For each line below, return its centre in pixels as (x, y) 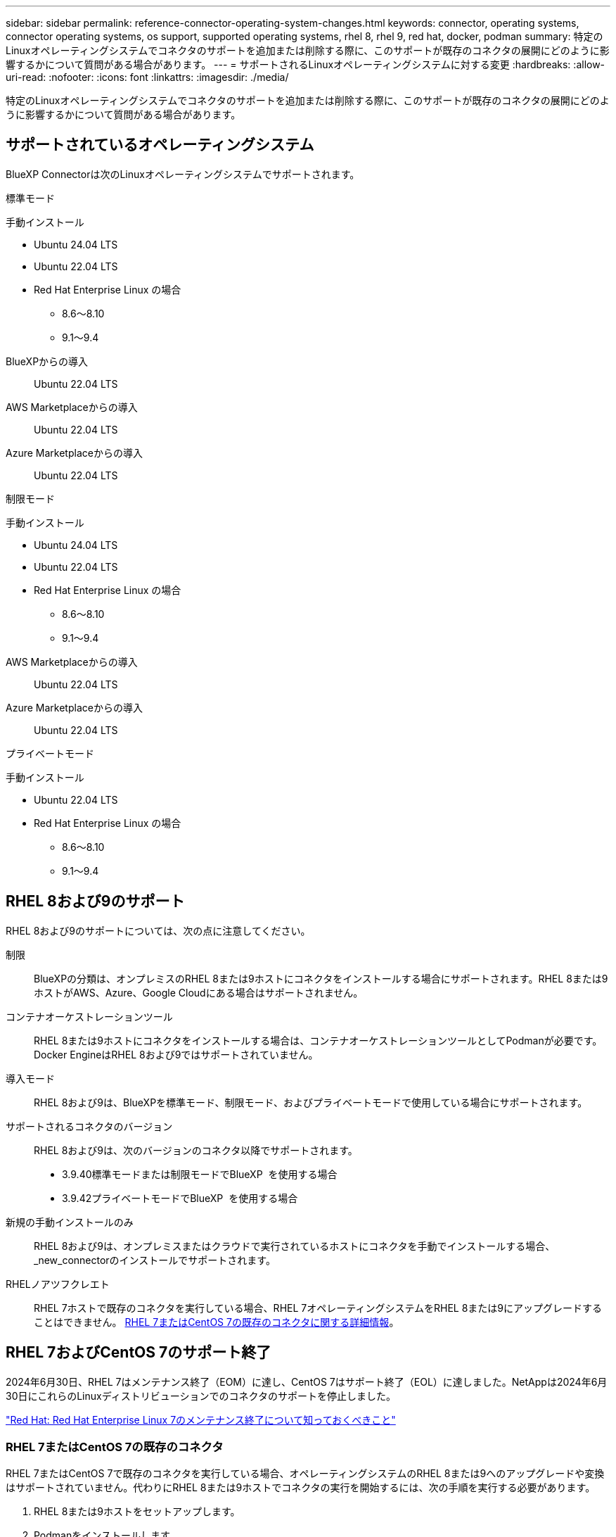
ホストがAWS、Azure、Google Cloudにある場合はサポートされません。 (199, 992)
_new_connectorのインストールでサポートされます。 (155, 1260)
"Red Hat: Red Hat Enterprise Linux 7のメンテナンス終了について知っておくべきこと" (201, 1419)
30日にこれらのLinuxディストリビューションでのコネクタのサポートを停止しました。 (201, 1396)
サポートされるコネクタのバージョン (89, 1126)
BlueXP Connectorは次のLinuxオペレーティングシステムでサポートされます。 (183, 174)
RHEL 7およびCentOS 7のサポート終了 (139, 1353)
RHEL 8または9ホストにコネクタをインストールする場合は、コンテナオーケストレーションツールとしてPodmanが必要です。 (318, 1040)
